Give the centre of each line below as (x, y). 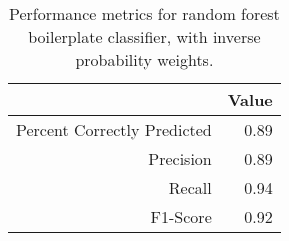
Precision (180, 158)
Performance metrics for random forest (144, 13)
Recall (190, 187)
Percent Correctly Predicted (114, 129)
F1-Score (181, 216)
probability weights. (144, 59)
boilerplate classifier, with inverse (144, 36)
